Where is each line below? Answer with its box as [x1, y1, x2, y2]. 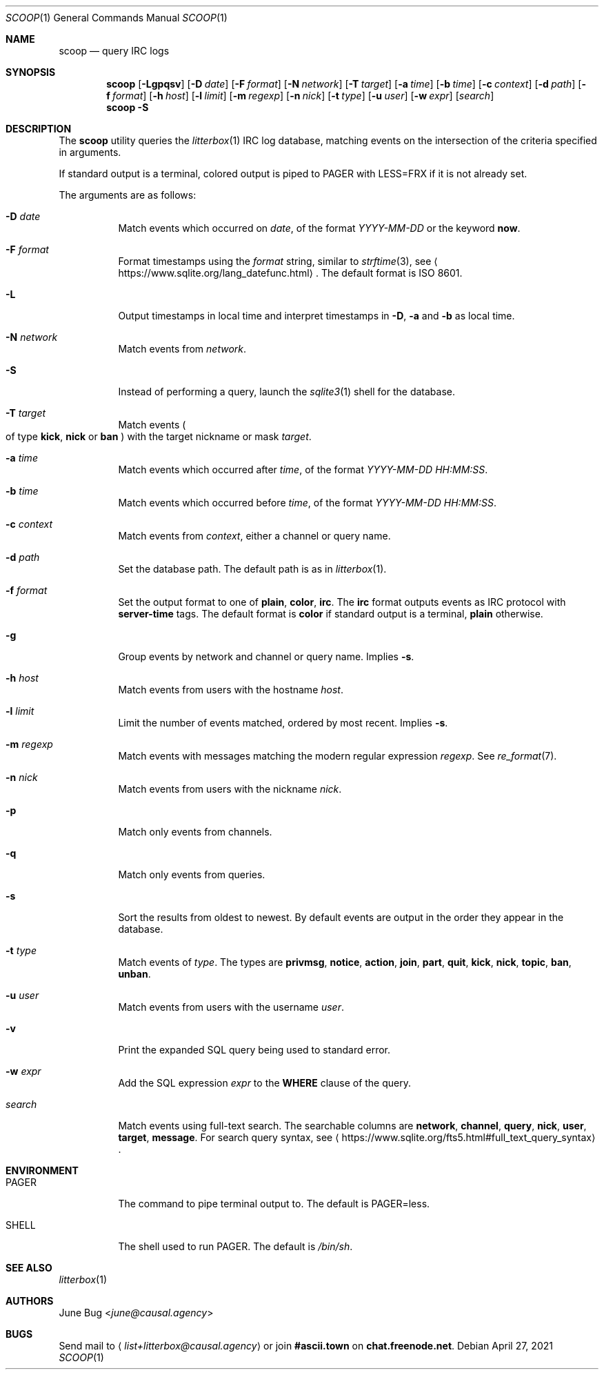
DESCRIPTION [6, 123, 72, 135]
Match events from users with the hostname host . [118, 684, 343, 695]
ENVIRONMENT [6, 1165, 79, 1176]
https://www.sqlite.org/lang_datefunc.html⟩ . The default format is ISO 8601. [118, 267, 463, 279]
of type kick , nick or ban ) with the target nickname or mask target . [6, 431, 312, 442]
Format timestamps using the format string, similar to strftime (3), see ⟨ [118, 255, 438, 267]
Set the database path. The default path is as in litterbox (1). [118, 563, 387, 575]
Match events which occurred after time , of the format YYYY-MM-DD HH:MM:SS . [118, 464, 488, 475]
